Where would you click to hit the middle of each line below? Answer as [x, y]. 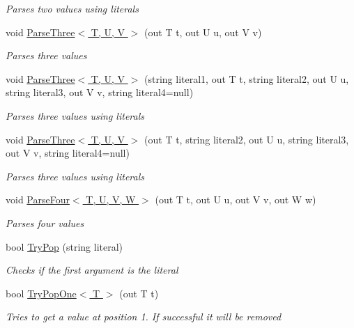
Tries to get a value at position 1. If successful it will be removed [144, 317]
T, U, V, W [111, 200]
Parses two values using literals [72, 8]
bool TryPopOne [41, 293]
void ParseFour [38, 200]
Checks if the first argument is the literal [92, 270]
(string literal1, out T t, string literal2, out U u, [247, 78]
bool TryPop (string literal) [64, 246]
